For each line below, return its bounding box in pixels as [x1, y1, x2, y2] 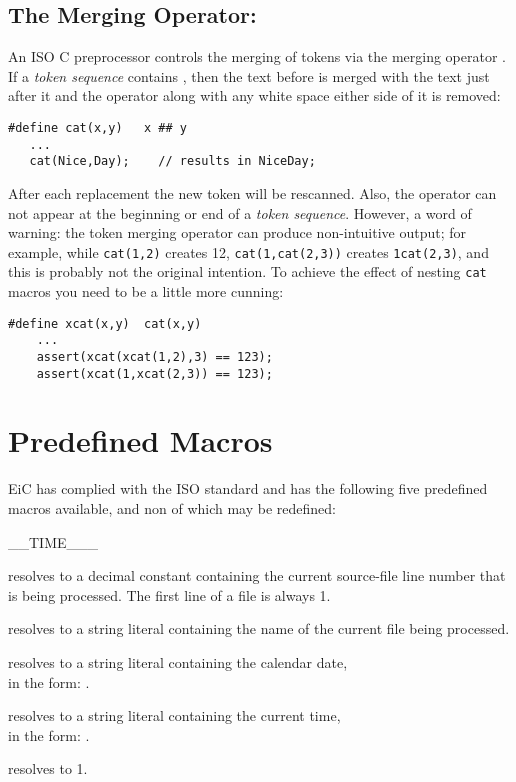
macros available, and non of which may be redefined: [8, 497, 336, 518]
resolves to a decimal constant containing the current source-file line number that [8, 565, 506, 586]
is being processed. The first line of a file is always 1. [8, 584, 331, 605]
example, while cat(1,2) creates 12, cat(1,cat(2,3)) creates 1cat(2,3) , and [8, 241, 489, 262]
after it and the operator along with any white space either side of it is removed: [8, 85, 501, 106]
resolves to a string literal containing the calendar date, [8, 651, 348, 672]
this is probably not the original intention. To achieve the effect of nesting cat [8, 261, 487, 282]
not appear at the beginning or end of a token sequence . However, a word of [8, 202, 472, 223]
